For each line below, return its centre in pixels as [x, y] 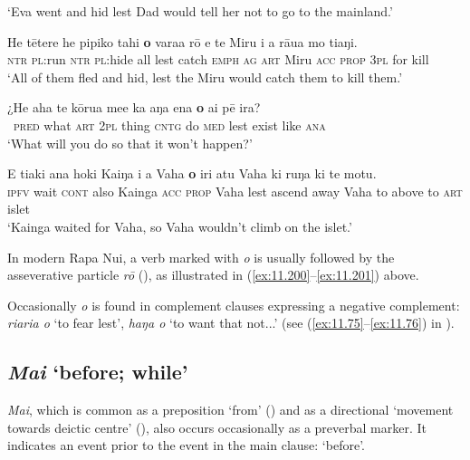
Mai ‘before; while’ [98, 372]
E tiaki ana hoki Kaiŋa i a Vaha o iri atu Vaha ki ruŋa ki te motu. [192, 173]
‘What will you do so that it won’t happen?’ [130, 143]
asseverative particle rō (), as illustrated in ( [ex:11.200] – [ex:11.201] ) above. [213, 275]
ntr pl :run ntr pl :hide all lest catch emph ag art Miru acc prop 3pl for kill [218, 59]
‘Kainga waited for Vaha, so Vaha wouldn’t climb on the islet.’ [180, 226]
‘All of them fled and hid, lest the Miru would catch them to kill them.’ [205, 77]
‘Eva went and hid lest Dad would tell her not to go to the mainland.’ [200, 11]
